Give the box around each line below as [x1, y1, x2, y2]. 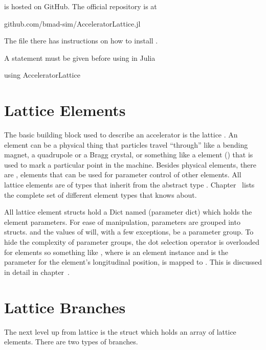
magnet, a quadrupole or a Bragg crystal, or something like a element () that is [4, 149, 253, 160]
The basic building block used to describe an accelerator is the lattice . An [4, 129, 238, 140]
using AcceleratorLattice [4, 69, 80, 80]
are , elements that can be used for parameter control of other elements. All [4, 169, 241, 180]
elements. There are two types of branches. [4, 336, 138, 347]
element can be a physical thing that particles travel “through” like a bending [4, 139, 248, 150]
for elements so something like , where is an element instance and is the [4, 246, 228, 257]
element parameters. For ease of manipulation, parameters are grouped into [4, 216, 240, 227]
